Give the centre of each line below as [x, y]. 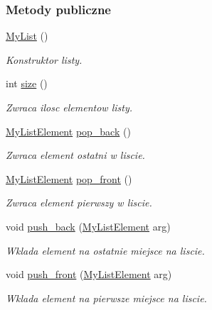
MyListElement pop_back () [68, 131]
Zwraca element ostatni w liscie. [75, 155]
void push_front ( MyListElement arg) [89, 274]
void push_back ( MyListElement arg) [88, 226]
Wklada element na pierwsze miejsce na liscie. [106, 298]
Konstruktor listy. [44, 59]
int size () [27, 83]
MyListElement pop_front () [69, 178]
